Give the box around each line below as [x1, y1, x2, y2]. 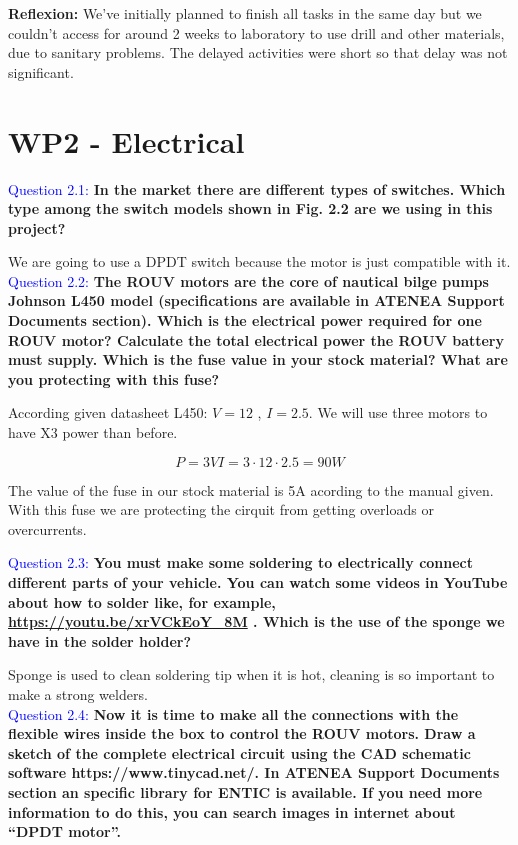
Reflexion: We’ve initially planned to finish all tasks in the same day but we [8, 3, 482, 23]
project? [8, 217, 66, 238]
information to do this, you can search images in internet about [8, 801, 456, 822]
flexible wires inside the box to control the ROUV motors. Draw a [8, 723, 476, 744]
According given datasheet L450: [8, 402, 208, 423]
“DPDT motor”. [8, 821, 121, 842]
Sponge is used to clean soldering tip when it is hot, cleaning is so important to [8, 664, 495, 685]
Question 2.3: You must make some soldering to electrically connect [8, 552, 474, 573]
